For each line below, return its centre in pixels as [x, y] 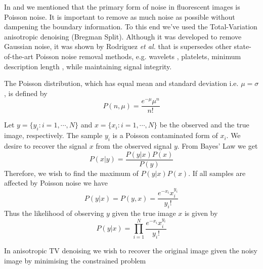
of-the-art [19, 56]
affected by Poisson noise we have [56, 183]
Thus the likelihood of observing [54, 213]
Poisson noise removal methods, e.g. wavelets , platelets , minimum [138, 56]
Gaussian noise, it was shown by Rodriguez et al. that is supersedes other [118, 46]
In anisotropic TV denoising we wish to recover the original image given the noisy [131, 251]
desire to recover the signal [46, 146]
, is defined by [26, 93]
